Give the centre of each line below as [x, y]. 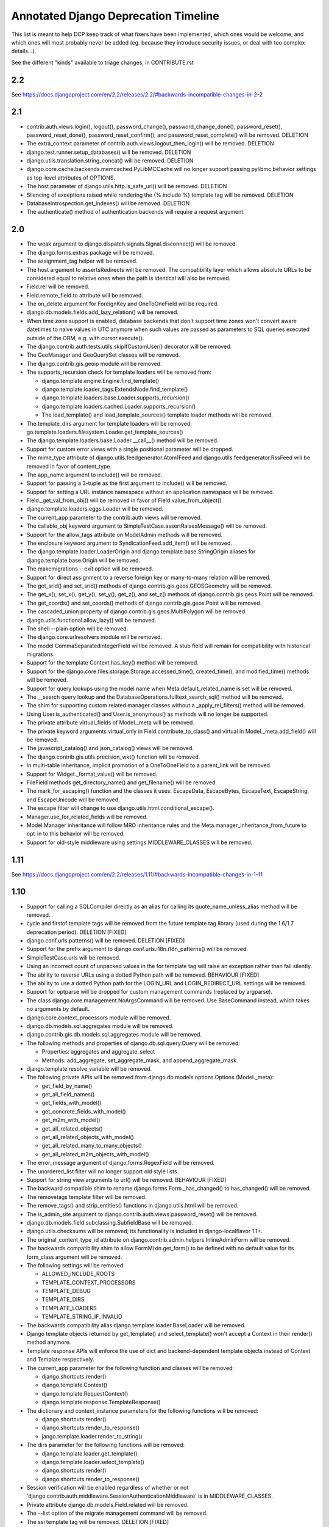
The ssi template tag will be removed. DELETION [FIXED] [98, 1522]
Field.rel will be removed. [58, 286]
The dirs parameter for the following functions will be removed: [106, 1445]
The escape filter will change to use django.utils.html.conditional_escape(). [120, 808]
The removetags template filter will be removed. [87, 1197]
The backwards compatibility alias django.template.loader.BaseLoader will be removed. [136, 1325]
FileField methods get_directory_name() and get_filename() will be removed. [122, 782]
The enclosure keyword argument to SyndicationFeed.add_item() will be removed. [129, 543]
